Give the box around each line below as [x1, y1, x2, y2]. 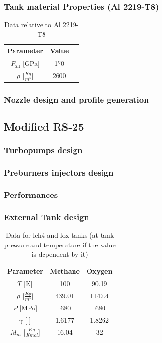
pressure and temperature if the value [4, 239, 116, 249]
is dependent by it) [31, 249, 88, 259]
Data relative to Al [4, 19, 61, 30]
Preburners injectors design [4, 166, 114, 179]
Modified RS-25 [4, 118, 84, 133]
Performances [4, 188, 58, 200]
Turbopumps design [4, 144, 83, 156]
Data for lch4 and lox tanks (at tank [6, 230, 114, 240]
